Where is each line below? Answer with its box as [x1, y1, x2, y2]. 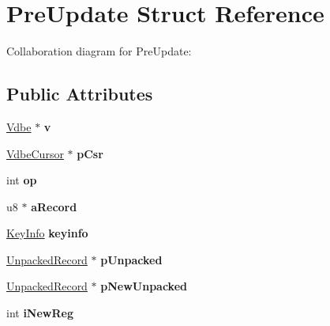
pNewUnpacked [100, 278, 187, 294]
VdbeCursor [6, 145, 64, 161]
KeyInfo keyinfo [6, 225, 88, 241]
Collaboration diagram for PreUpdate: [6, 43, 192, 59]
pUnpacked [100, 251, 163, 267]
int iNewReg [6, 305, 73, 321]
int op [6, 172, 37, 188]
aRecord [31, 198, 77, 214]
